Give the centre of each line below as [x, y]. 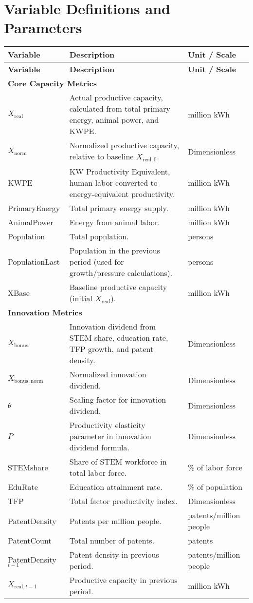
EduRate [23, 487]
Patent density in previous [114, 555]
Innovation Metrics [45, 312]
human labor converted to [113, 183]
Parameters [43, 28]
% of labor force [215, 467]
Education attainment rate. [116, 487]
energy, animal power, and [114, 120]
